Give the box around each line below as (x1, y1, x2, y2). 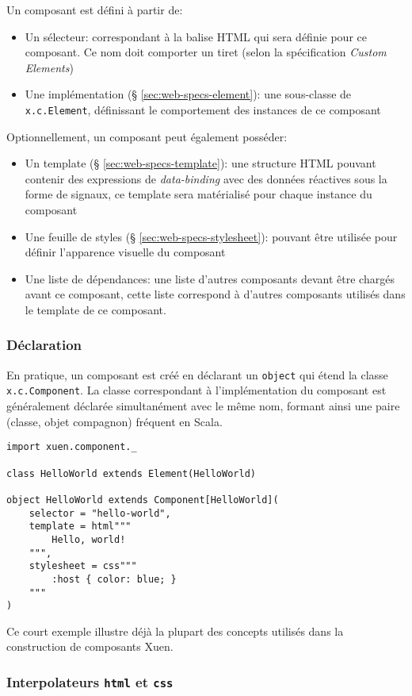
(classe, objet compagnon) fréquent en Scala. (6, 413, 223, 429)
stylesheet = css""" (29, 560, 137, 572)
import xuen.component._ (6, 441, 137, 453)
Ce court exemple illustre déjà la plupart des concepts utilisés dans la (6, 622, 344, 639)
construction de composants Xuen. (6, 638, 174, 655)
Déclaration (6, 335, 82, 355)
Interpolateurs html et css (6, 671, 174, 691)
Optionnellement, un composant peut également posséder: (6, 128, 288, 144)
